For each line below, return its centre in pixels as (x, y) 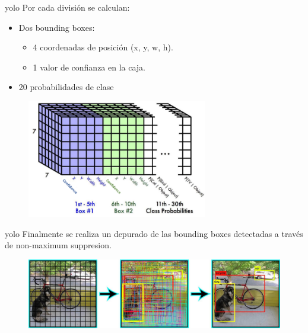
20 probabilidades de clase (66, 87)
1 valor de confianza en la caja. (89, 67)
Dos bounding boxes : (57, 27)
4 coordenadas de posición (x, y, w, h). (103, 47)
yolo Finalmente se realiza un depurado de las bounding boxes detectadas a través (154, 233)
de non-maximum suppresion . (58, 245)
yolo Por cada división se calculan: (67, 7)
